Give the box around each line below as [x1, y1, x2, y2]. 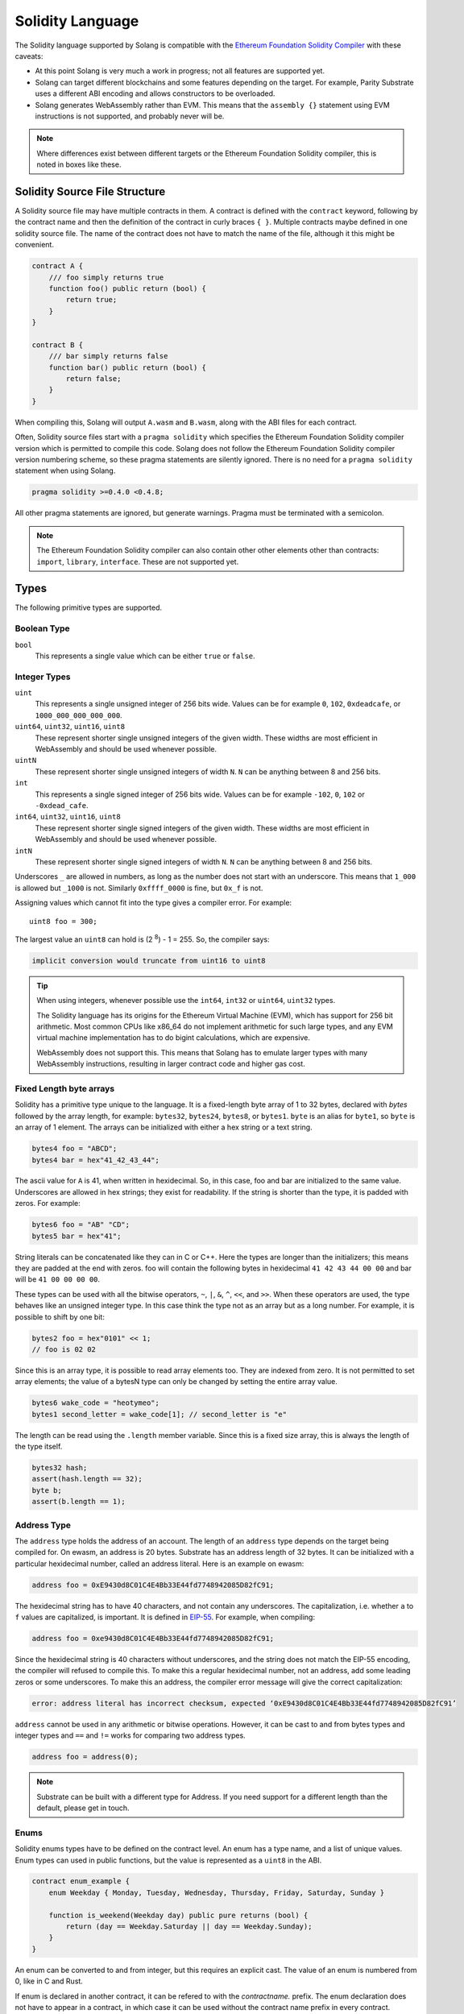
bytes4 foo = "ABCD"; [31, 1144, 118, 1154]
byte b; [31, 1486, 62, 1494]
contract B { [31, 340, 84, 350]
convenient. [14, 240, 54, 250]
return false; [65, 375, 122, 383]
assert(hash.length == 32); [31, 1474, 143, 1484]
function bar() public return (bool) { [48, 363, 207, 372]
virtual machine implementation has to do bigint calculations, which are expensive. [36, 1033, 310, 1042]
